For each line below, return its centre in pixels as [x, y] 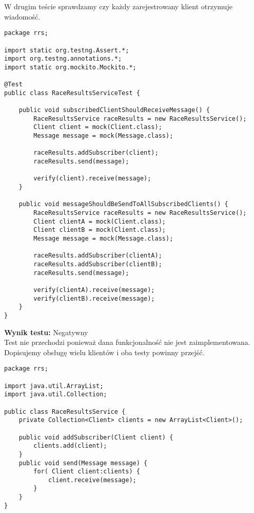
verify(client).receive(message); [92, 179]
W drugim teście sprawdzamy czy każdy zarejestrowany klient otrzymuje [118, 6]
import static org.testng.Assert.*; [67, 50]
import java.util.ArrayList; [54, 386]
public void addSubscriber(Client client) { [96, 437]
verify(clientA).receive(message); [94, 290]
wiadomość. [22, 16]
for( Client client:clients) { [87, 472]
